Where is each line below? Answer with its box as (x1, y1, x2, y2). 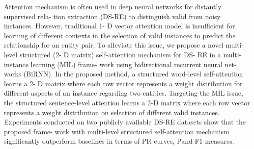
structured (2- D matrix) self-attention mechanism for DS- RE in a (19, 49, 221, 59)
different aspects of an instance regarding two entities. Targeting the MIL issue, (4, 88, 243, 98)
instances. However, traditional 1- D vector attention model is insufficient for (4, 21, 235, 31)
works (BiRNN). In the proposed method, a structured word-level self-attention (4, 69, 243, 79)
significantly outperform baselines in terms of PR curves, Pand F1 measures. (4, 136, 234, 146)
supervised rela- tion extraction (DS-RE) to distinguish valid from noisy (4, 11, 221, 21)
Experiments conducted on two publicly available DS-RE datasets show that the (4, 117, 246, 127)
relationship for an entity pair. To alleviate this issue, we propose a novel (4, 40, 224, 50)
